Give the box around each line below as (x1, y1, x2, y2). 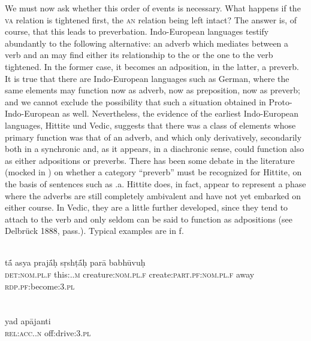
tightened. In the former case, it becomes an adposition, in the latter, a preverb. (5, 60, 299, 72)
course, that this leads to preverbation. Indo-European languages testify (5, 25, 269, 38)
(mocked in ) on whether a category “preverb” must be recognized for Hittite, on (5, 166, 302, 178)
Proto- (268, 95, 292, 108)
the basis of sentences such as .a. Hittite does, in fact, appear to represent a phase (5, 177, 306, 190)
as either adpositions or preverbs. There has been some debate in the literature (5, 154, 295, 166)
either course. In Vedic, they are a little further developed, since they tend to (5, 201, 288, 214)
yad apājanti (5, 315, 51, 327)
